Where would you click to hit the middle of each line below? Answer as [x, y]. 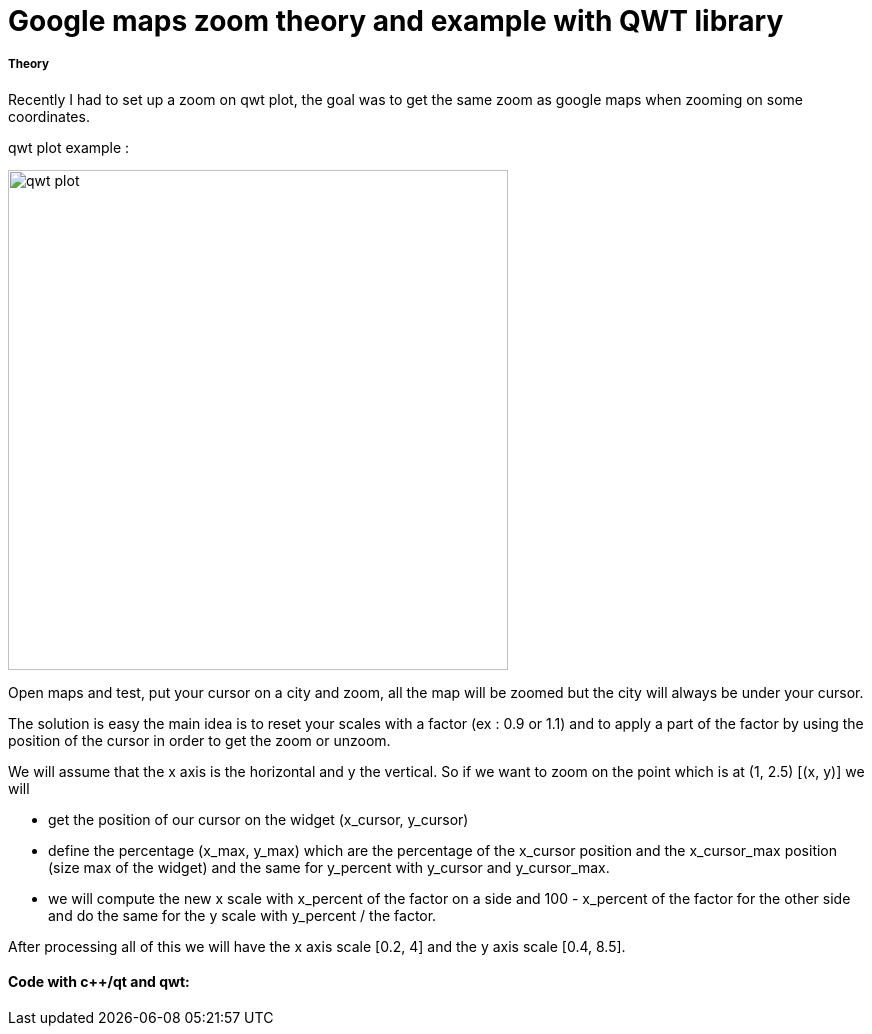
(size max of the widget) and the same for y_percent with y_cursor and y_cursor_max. [329, 867]
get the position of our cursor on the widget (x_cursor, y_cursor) [258, 819]
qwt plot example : [69, 147]
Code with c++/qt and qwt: [99, 982]
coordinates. [49, 116]
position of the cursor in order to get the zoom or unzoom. [199, 740]
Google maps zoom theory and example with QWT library [396, 21]
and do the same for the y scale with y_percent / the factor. [242, 915]
